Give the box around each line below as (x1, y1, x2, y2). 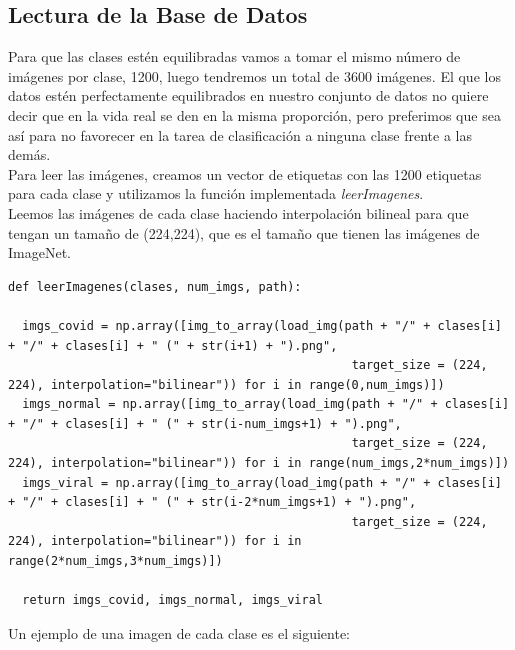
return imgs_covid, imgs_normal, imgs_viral (22, 593, 323, 608)
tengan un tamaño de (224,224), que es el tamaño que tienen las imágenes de (8, 222, 480, 243)
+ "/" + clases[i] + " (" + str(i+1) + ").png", (8, 338, 338, 353)
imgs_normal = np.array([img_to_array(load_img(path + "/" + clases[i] (22, 397, 510, 412)
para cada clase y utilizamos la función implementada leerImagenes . (8, 183, 424, 204)
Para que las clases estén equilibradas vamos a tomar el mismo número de (8, 46, 461, 67)
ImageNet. (8, 242, 71, 263)
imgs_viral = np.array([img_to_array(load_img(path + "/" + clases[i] (22, 475, 502, 490)
